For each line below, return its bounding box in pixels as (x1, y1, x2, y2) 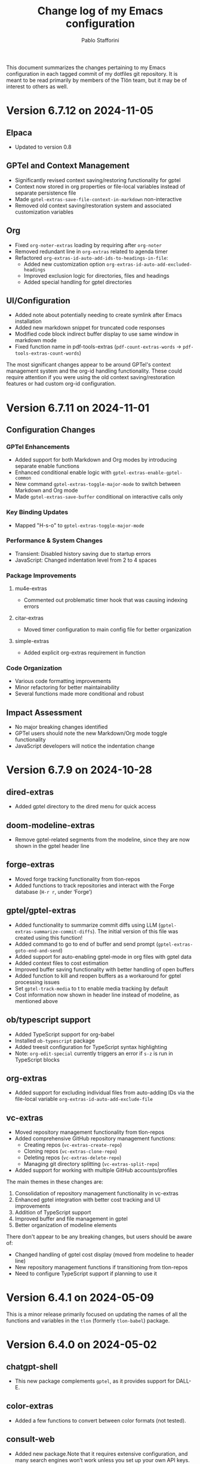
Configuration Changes (6, 425, 96, 435)
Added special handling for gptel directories (23, 278, 133, 285)
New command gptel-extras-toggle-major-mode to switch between (14, 481, 181, 488)
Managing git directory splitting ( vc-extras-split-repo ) (23, 1160, 160, 1168)
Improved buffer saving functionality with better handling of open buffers (14, 965, 195, 973)
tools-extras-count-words (14, 350, 79, 356)
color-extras (6, 1401, 54, 1411)
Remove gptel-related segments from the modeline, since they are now (14, 836, 190, 843)
